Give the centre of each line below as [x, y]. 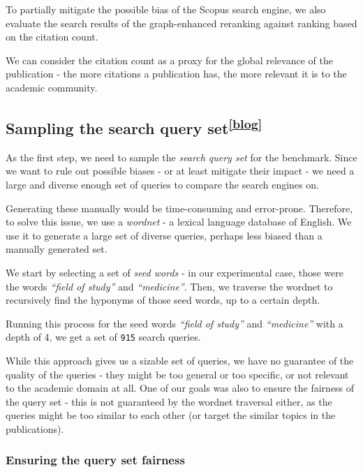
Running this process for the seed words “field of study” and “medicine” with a [175, 323]
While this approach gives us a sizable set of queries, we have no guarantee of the [180, 360]
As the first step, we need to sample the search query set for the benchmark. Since [181, 157]
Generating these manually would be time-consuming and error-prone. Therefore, [179, 208]
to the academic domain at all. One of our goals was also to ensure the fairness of [180, 388]
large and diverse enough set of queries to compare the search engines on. [162, 184]
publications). [35, 428]
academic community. [52, 87]
